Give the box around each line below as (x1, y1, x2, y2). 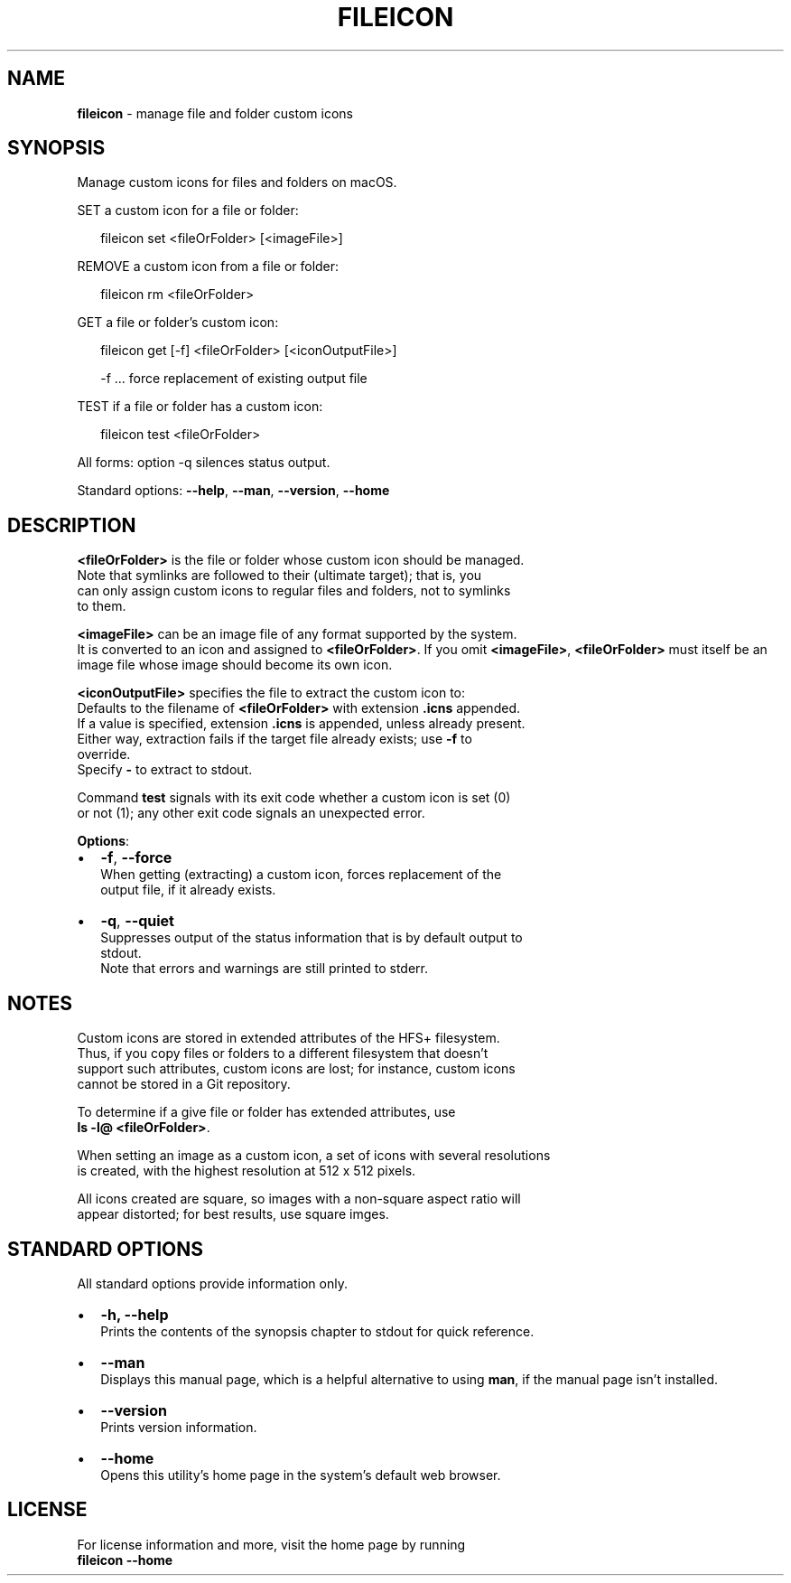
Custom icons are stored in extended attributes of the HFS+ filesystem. (77, 1030, 500, 1046)
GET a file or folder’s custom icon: (77, 314, 279, 331)
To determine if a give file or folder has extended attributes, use (77, 1104, 456, 1120)
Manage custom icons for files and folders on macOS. (77, 174, 397, 191)
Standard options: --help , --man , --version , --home (77, 482, 390, 499)
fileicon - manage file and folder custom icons (77, 105, 353, 121)
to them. (77, 598, 126, 614)
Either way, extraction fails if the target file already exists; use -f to (77, 731, 472, 747)
